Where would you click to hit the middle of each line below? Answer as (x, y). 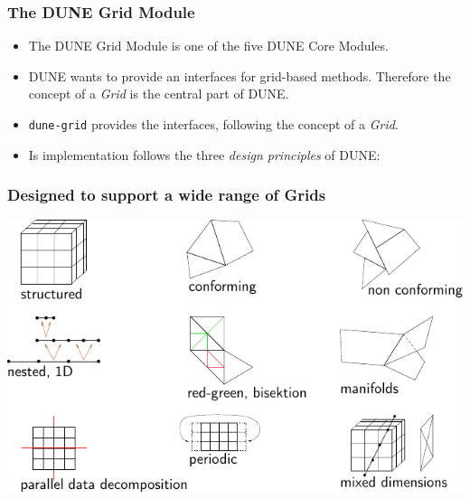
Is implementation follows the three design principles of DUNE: (204, 154)
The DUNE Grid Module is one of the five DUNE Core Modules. (208, 46)
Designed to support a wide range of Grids (167, 195)
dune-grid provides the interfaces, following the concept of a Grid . (213, 124)
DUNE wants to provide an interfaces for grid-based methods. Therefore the (240, 75)
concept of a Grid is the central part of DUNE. (159, 94)
